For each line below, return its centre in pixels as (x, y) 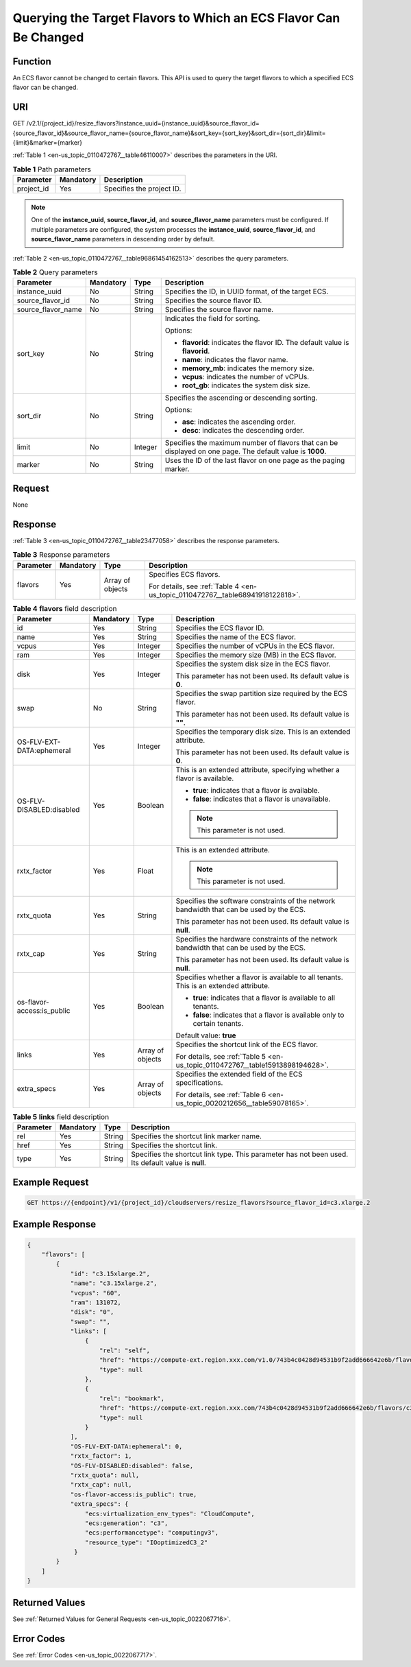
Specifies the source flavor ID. (213, 300)
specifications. (199, 1082)
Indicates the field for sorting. (212, 319)
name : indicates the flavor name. (235, 360)
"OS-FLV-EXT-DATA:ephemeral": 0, (126, 1446)
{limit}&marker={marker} (47, 142)
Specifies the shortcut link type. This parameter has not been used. (240, 1154)
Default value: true (206, 1035)
